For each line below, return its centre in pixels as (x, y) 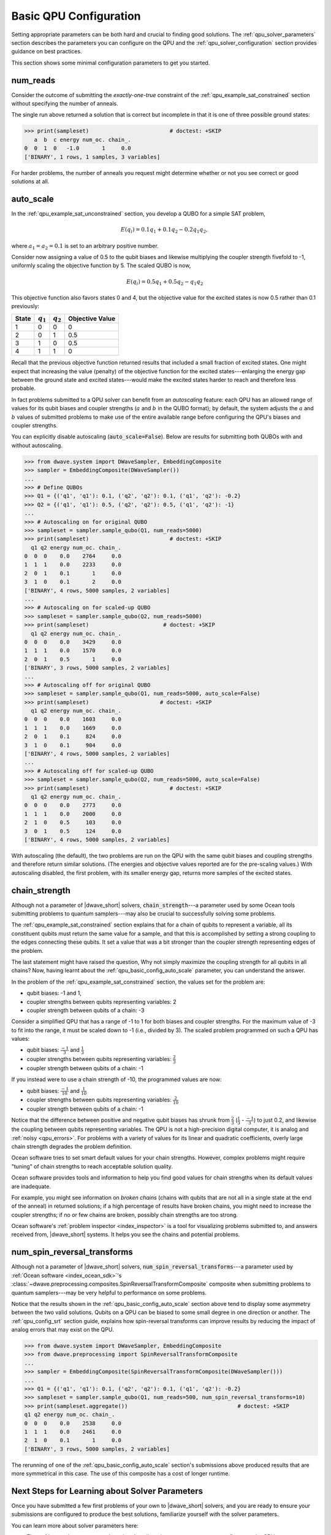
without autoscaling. (37, 445)
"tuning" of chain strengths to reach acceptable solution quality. (92, 1166)
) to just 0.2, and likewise (285, 1120)
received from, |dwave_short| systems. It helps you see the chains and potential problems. (126, 1235)
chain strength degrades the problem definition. (72, 1146)
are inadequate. (31, 1186)
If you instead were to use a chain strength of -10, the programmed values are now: (116, 1079)
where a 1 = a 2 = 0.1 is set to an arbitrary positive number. (85, 247)
